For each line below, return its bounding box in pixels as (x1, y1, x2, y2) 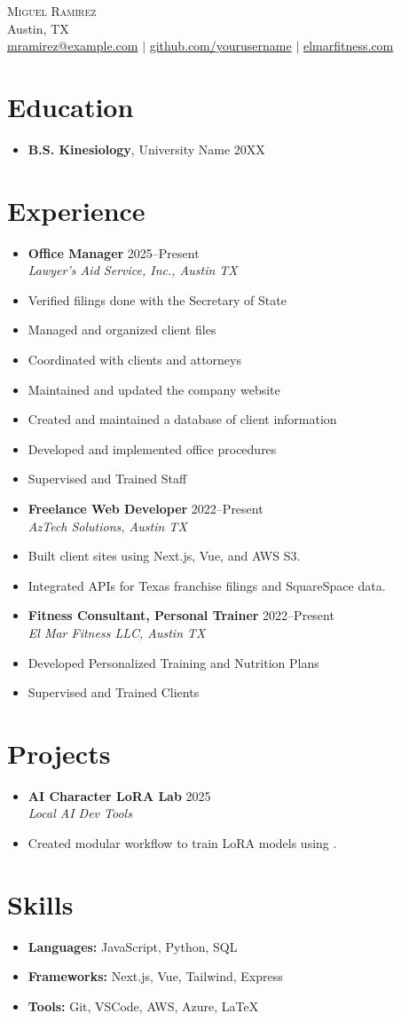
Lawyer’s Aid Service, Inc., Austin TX (28, 261, 238, 279)
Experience (7, 192, 145, 228)
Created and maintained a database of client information (28, 410, 337, 428)
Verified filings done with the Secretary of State (28, 290, 287, 309)
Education (7, 88, 134, 124)
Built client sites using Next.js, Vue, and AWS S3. (28, 546, 301, 565)
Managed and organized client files (28, 320, 216, 339)
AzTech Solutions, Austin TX (28, 516, 187, 535)
